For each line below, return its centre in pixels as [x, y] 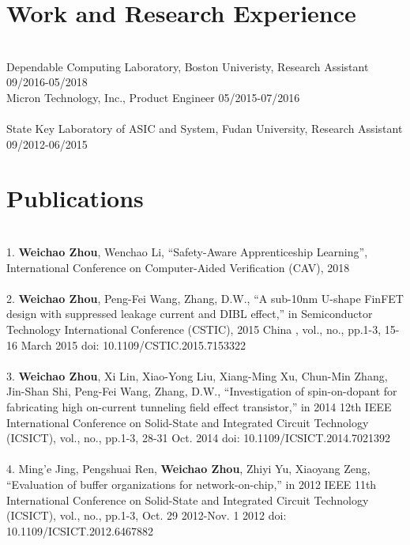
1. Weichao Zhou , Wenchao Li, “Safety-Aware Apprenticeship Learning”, [187, 252]
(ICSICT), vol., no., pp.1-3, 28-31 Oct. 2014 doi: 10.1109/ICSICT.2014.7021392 [199, 438]
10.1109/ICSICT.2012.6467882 [80, 530]
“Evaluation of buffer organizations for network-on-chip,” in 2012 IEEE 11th [192, 484]
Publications [75, 198]
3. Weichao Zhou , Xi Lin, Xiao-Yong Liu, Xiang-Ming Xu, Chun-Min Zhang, [197, 375]
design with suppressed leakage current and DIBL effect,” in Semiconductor [190, 314]
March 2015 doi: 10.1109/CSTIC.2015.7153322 [133, 344]
